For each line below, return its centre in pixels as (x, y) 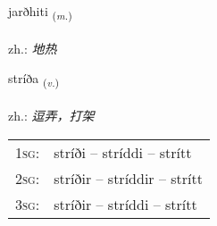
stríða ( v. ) (34, 80)
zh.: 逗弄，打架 (51, 116)
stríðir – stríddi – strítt (125, 204)
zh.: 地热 (33, 48)
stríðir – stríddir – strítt (128, 178)
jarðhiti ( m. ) (40, 12)
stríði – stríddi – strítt (123, 152)
